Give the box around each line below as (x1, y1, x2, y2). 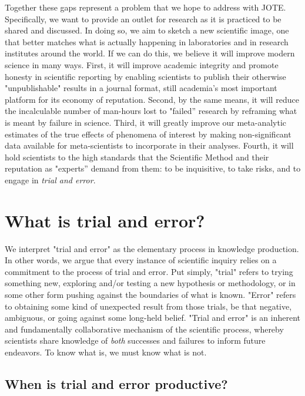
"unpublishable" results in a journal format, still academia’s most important (5, 82, 277, 94)
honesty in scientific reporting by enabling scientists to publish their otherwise (5, 70, 286, 82)
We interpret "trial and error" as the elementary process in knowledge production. (5, 242, 299, 254)
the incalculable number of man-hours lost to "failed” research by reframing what (5, 105, 297, 117)
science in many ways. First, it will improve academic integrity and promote (5, 58, 279, 71)
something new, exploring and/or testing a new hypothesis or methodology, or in (5, 277, 296, 289)
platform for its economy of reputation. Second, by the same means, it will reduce (5, 93, 299, 105)
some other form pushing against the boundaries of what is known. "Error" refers (5, 288, 296, 300)
